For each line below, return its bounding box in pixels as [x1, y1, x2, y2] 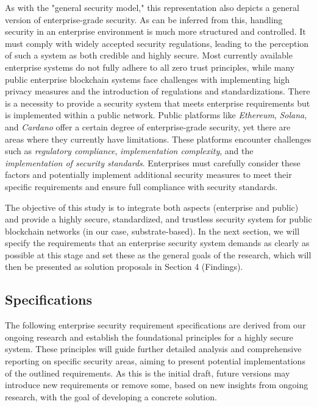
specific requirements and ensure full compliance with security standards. [5, 180, 278, 193]
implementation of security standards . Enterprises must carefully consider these [5, 156, 301, 169]
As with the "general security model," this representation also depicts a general [5, 1, 299, 13]
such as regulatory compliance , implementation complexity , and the [5, 144, 254, 157]
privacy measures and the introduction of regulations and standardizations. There [5, 85, 310, 97]
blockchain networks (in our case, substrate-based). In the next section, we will [5, 224, 300, 237]
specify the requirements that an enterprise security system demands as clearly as [5, 236, 310, 249]
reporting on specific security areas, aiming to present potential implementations [5, 355, 305, 367]
